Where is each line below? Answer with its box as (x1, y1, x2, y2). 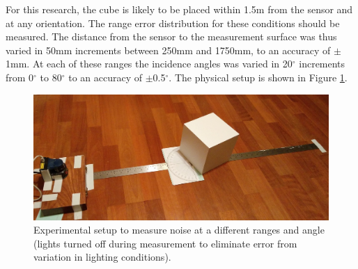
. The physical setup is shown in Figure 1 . (169, 70, 348, 84)
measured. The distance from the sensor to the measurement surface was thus (6, 29, 337, 44)
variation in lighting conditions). (33, 250, 171, 264)
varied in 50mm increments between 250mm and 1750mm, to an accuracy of (6, 42, 331, 57)
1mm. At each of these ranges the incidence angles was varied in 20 (6, 56, 293, 71)
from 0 (6, 70, 34, 84)
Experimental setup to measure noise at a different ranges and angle (33, 222, 325, 237)
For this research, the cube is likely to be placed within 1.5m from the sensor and (6, 2, 353, 16)
